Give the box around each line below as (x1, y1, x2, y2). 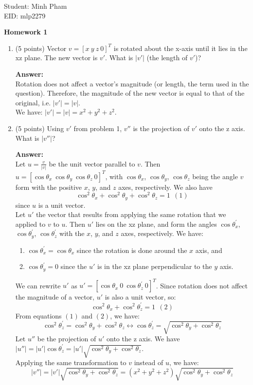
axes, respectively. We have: (121, 228, 203, 238)
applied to (15, 218, 46, 229)
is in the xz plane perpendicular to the (97, 261, 212, 271)
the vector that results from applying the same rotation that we (36, 209, 226, 219)
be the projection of (37, 333, 96, 343)
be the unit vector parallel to (49, 158, 135, 168)
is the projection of (133, 123, 190, 133)
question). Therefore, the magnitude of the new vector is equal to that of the (15, 88, 245, 98)
